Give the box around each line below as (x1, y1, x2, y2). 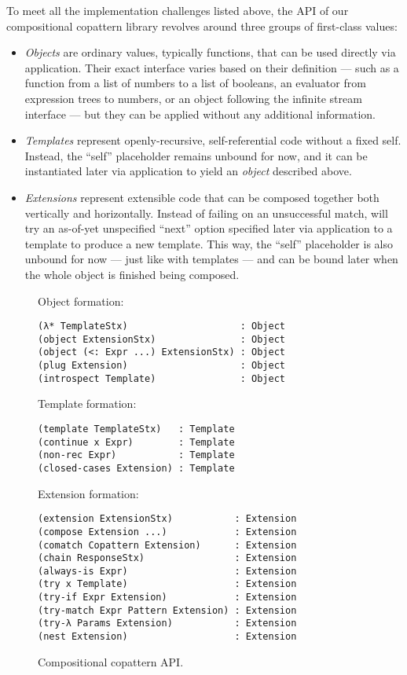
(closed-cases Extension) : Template (38, 462, 235, 474)
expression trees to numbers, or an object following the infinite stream (24, 90, 362, 106)
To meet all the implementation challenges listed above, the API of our (6, 2, 349, 18)
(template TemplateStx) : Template (38, 423, 235, 435)
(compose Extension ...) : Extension (38, 526, 297, 537)
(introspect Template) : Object (38, 372, 285, 384)
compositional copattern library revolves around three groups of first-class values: (6, 17, 398, 34)
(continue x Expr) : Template (38, 436, 235, 448)
